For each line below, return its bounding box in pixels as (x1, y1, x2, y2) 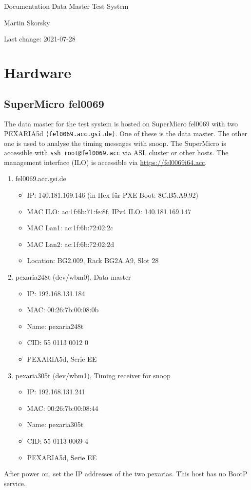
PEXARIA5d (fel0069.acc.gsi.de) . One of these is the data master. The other (4, 128, 248, 138)
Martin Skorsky (4, 17, 50, 27)
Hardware (4, 62, 72, 82)
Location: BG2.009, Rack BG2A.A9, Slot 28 (27, 255, 159, 265)
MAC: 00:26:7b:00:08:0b (27, 305, 99, 315)
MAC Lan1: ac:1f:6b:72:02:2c (27, 223, 114, 233)
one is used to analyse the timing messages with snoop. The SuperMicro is (4, 138, 226, 148)
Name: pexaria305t (27, 419, 84, 429)
